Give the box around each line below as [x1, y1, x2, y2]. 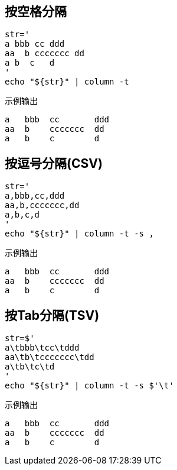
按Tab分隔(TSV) [5, 307, 100, 323]
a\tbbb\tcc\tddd [5, 343, 80, 353]
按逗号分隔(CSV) [5, 155, 103, 171]
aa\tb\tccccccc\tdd [5, 352, 94, 362]
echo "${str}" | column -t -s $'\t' [5, 381, 174, 391]
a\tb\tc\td [5, 362, 55, 372]
